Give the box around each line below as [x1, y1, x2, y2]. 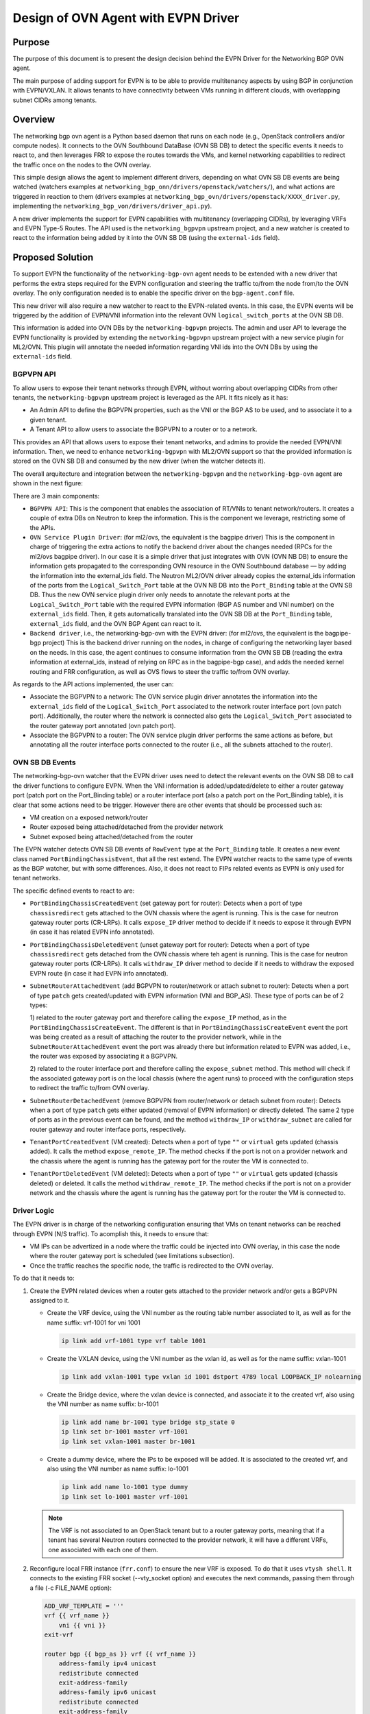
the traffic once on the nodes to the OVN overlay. [12, 160, 151, 169]
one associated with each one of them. [48, 1545, 158, 1554]
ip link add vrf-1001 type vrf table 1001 [61, 1337, 206, 1344]
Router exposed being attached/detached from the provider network [29, 823, 223, 831]
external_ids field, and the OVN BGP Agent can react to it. [29, 619, 202, 627]
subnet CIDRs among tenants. [12, 96, 97, 104]
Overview [12, 114, 56, 125]
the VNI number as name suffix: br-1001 [47, 1400, 159, 1408]
